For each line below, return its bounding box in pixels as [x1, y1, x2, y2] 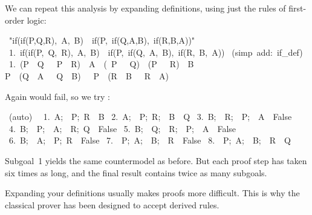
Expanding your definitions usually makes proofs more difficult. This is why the [5, 187, 300, 199]
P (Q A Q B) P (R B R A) [5, 69, 169, 82]
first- [288, 2, 307, 14]
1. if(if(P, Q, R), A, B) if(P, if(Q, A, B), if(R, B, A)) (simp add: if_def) [8, 45, 303, 58]
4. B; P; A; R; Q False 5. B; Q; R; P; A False [8, 122, 236, 134]
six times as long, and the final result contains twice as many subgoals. [5, 166, 267, 179]
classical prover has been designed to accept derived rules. [5, 198, 219, 211]
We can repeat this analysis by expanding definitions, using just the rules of [5, 2, 286, 14]
